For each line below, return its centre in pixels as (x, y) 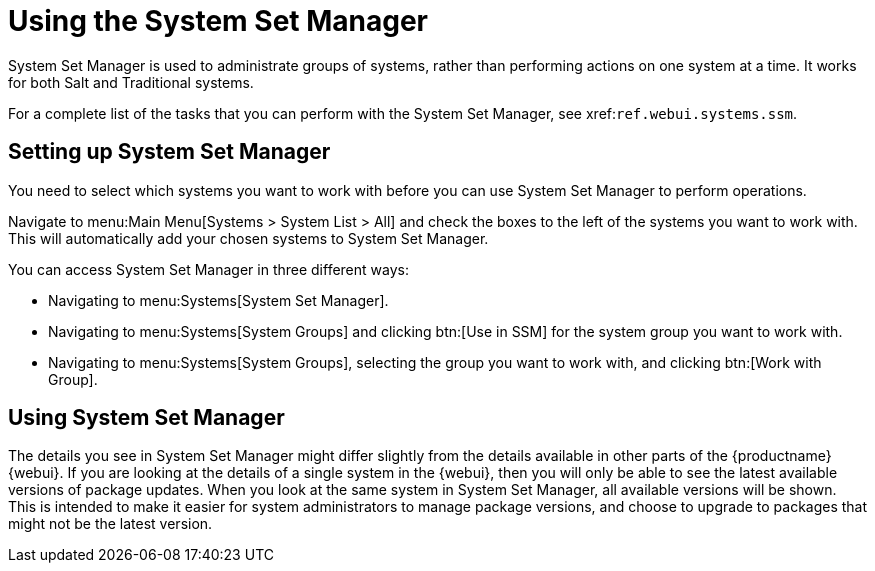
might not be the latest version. (110, 524)
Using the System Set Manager (218, 21)
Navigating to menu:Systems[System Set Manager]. (218, 300)
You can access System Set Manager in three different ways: (208, 269)
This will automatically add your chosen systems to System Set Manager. (248, 238)
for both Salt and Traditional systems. (131, 82)
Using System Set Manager (146, 418)
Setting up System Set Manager (169, 152)
